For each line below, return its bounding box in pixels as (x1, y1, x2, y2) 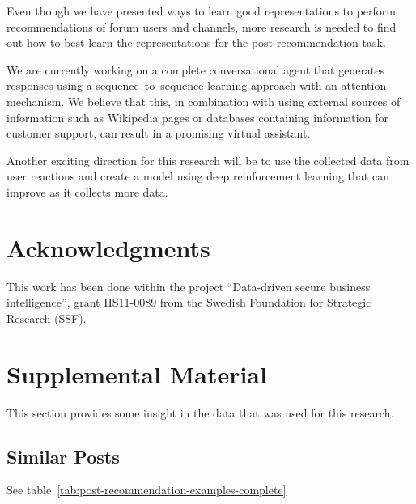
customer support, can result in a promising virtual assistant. (6, 125, 311, 142)
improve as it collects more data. (6, 183, 168, 200)
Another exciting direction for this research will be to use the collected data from (6, 151, 410, 168)
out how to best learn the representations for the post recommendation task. (6, 34, 386, 51)
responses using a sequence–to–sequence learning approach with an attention (6, 77, 387, 94)
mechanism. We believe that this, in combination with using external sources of (6, 92, 401, 109)
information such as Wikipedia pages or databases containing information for (6, 108, 388, 125)
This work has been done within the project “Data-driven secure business (6, 277, 371, 294)
